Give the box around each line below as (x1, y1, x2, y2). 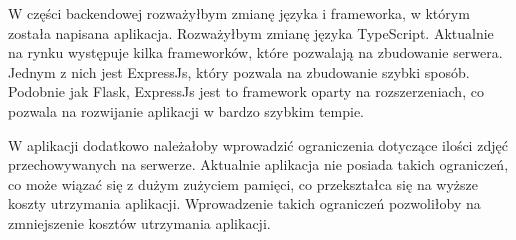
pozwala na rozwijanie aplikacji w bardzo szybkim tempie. (8, 100, 364, 121)
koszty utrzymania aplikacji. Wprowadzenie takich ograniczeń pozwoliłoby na (8, 193, 481, 214)
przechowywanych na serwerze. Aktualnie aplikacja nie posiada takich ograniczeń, (8, 154, 509, 175)
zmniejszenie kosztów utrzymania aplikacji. (8, 212, 271, 233)
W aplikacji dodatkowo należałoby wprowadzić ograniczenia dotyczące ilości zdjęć (8, 134, 508, 155)
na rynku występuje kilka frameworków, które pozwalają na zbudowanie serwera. (8, 42, 503, 63)
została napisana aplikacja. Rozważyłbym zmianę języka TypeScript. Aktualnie (8, 22, 494, 43)
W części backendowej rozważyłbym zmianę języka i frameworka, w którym (8, 3, 470, 23)
